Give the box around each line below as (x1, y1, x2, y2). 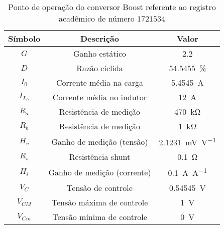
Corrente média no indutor (52, 91, 147, 103)
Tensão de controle (67, 181, 133, 193)
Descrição (80, 33, 119, 44)
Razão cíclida (76, 62, 123, 74)
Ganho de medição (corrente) (48, 166, 151, 178)
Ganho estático (73, 48, 127, 59)
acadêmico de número (59, 13, 135, 24)
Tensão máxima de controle (51, 196, 148, 208)
